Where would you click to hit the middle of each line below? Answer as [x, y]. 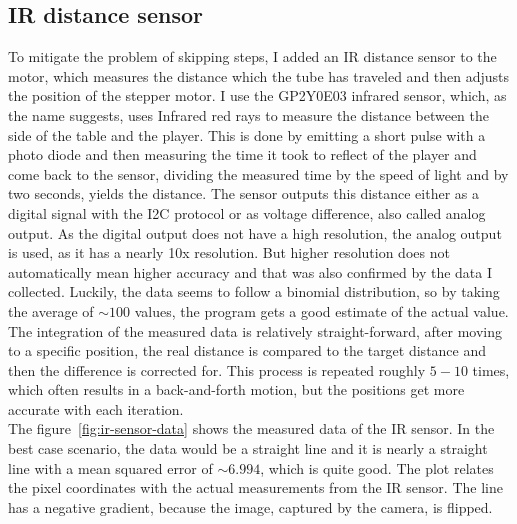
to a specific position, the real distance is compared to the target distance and [247, 350]
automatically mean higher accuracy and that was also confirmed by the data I [250, 271]
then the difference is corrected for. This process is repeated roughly [217, 369]
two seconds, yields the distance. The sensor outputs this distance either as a [243, 193]
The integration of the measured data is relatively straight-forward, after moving [255, 330]
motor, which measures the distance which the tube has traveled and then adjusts [259, 75]
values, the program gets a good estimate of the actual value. [321, 310]
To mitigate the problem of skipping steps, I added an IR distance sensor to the [252, 56]
